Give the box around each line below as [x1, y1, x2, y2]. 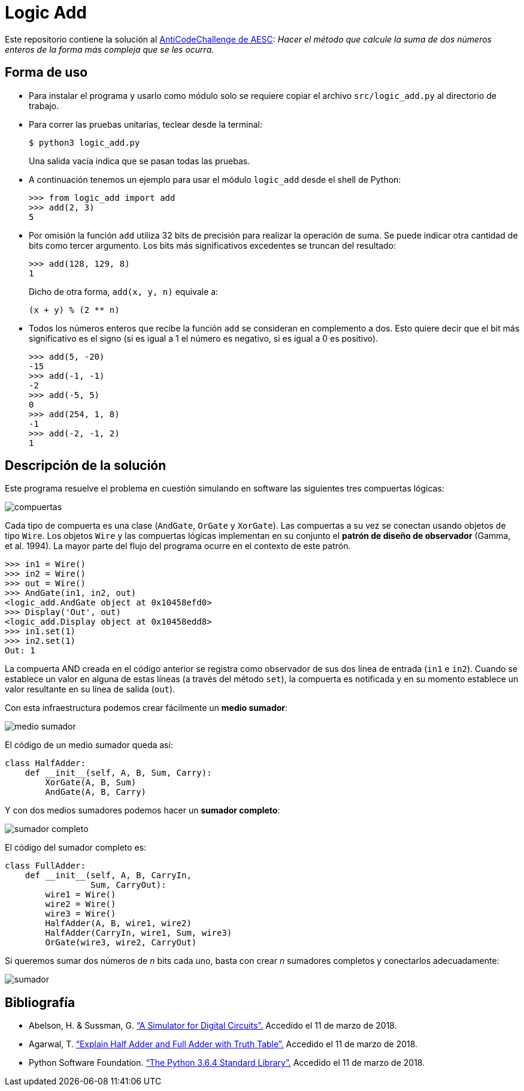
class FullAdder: [5, 861, 86, 871]
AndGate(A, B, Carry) [45, 787, 147, 797]
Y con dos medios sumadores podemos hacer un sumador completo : [5, 805, 280, 816]
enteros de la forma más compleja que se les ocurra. [5, 44, 214, 55]
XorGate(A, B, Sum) [45, 777, 137, 788]
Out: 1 [5, 646, 35, 656]
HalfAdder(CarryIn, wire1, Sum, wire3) [45, 928, 232, 938]
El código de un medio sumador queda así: [5, 740, 173, 751]
